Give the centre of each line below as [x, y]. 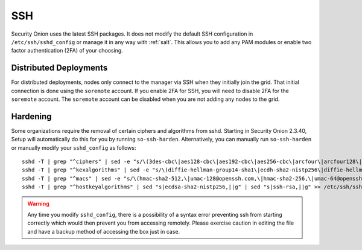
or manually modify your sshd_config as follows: [74, 147]
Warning [38, 204]
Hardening [31, 116]
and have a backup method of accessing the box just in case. [104, 231]
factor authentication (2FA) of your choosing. [67, 51]
